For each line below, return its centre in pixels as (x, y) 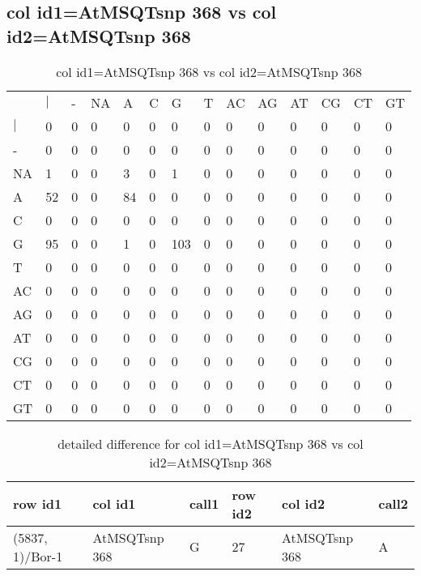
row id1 (38, 504)
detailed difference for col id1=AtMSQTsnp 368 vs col (210, 443)
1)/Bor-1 (38, 556)
